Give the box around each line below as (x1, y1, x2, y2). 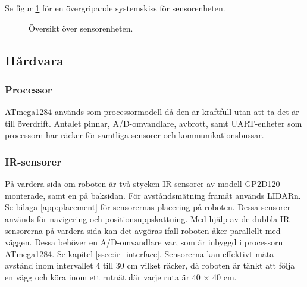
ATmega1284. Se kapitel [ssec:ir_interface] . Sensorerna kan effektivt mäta (5, 247, 274, 260)
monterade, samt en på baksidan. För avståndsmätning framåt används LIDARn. (5, 189, 301, 201)
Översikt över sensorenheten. (29, 21, 133, 34)
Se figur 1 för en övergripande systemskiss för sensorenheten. (5, 2, 225, 14)
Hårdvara (5, 51, 64, 69)
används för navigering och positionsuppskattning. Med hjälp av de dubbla (5, 212, 278, 224)
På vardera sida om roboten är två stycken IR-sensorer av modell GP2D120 (5, 177, 280, 190)
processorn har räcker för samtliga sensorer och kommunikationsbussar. (5, 129, 264, 141)
